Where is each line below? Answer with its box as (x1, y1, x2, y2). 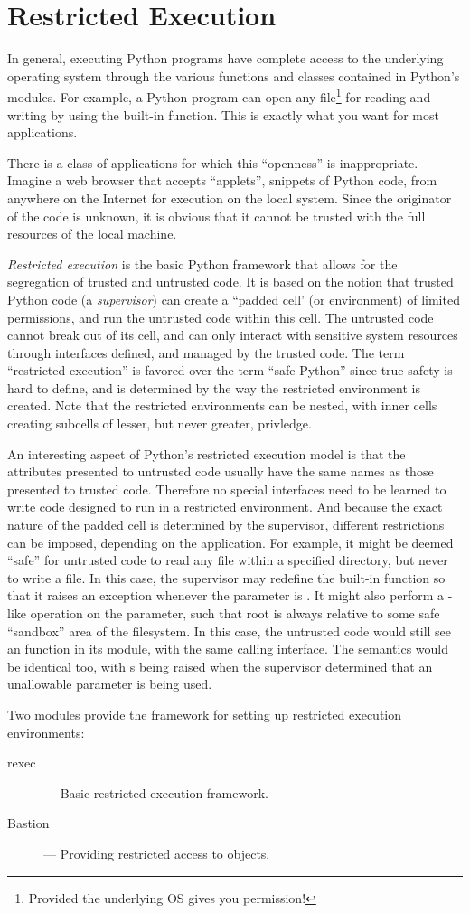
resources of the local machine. (7, 224, 177, 243)
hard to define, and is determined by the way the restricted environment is (7, 378, 420, 397)
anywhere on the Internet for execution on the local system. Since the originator (7, 188, 452, 207)
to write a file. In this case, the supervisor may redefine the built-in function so (7, 568, 446, 587)
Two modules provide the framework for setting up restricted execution (7, 704, 402, 723)
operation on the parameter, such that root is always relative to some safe (30, 604, 440, 622)
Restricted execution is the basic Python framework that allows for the (7, 254, 398, 273)
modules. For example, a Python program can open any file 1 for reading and (7, 85, 431, 106)
